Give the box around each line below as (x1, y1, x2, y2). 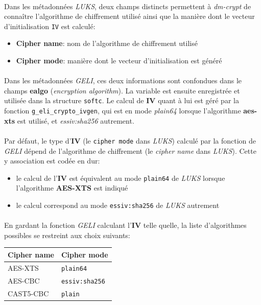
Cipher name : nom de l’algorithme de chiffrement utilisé (16, 38, 198, 49)
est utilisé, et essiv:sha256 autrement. (17, 115, 134, 126)
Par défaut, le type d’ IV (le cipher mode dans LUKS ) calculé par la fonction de (4, 135, 256, 146)
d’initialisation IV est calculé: (4, 20, 96, 31)
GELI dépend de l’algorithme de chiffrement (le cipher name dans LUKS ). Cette (4, 145, 256, 156)
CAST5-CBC (8, 288, 49, 298)
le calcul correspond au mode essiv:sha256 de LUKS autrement (16, 200, 220, 210)
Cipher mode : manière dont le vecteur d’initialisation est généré (16, 55, 222, 66)
